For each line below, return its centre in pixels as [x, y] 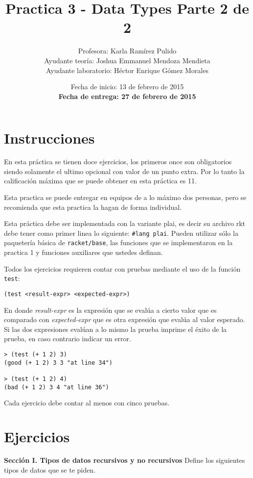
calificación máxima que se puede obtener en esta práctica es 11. [100, 181]
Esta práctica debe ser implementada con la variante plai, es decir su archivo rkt [125, 223]
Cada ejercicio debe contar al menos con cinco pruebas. [87, 403]
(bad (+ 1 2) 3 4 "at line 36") [57, 387]
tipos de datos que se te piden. [50, 469]
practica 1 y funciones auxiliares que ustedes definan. [83, 252]
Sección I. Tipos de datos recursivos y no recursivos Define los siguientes [125, 460]
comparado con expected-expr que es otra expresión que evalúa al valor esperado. [125, 319]
